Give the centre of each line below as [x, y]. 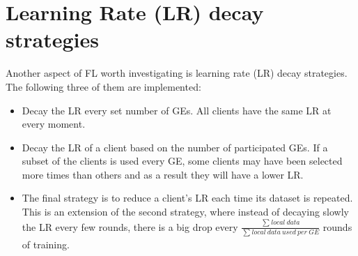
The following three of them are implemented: [103, 86]
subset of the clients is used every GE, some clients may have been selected [182, 161]
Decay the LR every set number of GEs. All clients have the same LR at [177, 110]
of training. [46, 244]
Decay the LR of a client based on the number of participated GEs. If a [175, 147]
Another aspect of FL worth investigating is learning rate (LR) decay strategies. [177, 73]
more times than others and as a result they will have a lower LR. [163, 174]
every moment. [54, 124]
